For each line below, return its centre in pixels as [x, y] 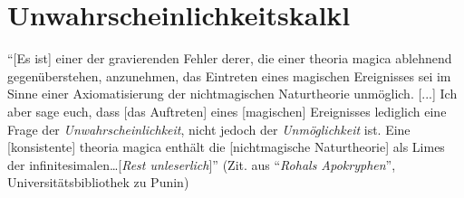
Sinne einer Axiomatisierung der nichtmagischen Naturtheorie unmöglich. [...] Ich [232, 94]
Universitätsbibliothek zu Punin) [98, 182]
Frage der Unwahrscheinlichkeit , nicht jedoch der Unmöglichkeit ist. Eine [209, 129]
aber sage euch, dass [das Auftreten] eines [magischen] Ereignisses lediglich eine [227, 111]
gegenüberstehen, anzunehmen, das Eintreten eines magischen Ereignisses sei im [229, 75]
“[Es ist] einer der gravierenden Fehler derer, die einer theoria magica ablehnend [230, 58]
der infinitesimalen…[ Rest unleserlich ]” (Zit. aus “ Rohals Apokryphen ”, [202, 164]
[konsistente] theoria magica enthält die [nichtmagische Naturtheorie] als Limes [226, 147]
